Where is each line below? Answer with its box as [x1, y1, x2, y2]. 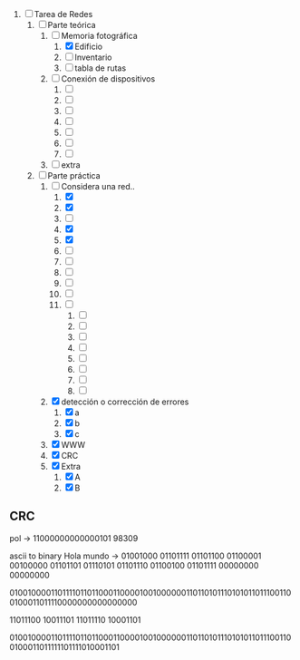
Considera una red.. [61, 181, 136, 191]
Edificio [74, 41, 102, 52]
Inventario [74, 52, 112, 63]
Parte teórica [47, 20, 97, 30]
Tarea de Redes [34, 9, 93, 19]
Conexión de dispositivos [61, 73, 156, 84]
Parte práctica [47, 170, 102, 180]
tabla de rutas [74, 63, 127, 73]
